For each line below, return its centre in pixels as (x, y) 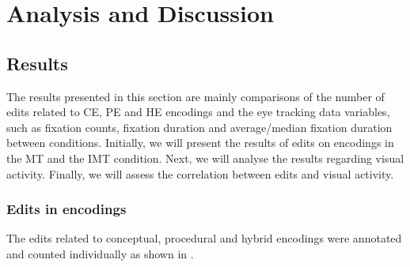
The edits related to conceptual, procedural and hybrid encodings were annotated (204, 238)
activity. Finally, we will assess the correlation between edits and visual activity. (200, 173)
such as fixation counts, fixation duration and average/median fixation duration (199, 127)
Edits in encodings (66, 209)
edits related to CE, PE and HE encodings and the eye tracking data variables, (198, 112)
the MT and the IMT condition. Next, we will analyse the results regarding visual (205, 158)
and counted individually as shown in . (100, 253)
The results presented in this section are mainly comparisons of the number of (196, 96)
